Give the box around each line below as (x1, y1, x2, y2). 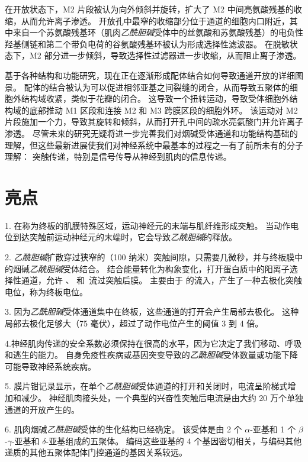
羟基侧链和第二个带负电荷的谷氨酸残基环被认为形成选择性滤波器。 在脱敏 (5, 37, 290, 50)
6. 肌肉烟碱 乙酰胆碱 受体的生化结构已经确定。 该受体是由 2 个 (5, 423, 242, 435)
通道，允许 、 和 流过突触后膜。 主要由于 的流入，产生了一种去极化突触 (21, 274, 302, 286)
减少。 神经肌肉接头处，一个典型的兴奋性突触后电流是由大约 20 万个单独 (21, 391, 303, 403)
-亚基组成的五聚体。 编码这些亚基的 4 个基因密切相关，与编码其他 (46, 434, 302, 447)
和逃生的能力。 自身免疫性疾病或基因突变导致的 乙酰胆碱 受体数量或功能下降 (5, 348, 298, 361)
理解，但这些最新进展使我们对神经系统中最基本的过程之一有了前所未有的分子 (5, 138, 303, 151)
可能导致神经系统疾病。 (5, 360, 96, 372)
